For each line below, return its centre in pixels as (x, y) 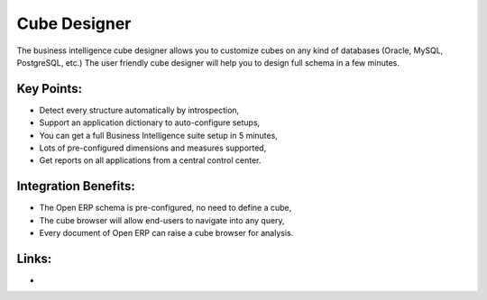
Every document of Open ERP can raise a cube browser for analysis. (166, 233)
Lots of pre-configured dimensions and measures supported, (153, 148)
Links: (34, 258)
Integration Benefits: (76, 186)
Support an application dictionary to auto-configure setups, (150, 123)
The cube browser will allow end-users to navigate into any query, (162, 220)
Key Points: (50, 89)
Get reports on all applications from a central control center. (150, 160)
